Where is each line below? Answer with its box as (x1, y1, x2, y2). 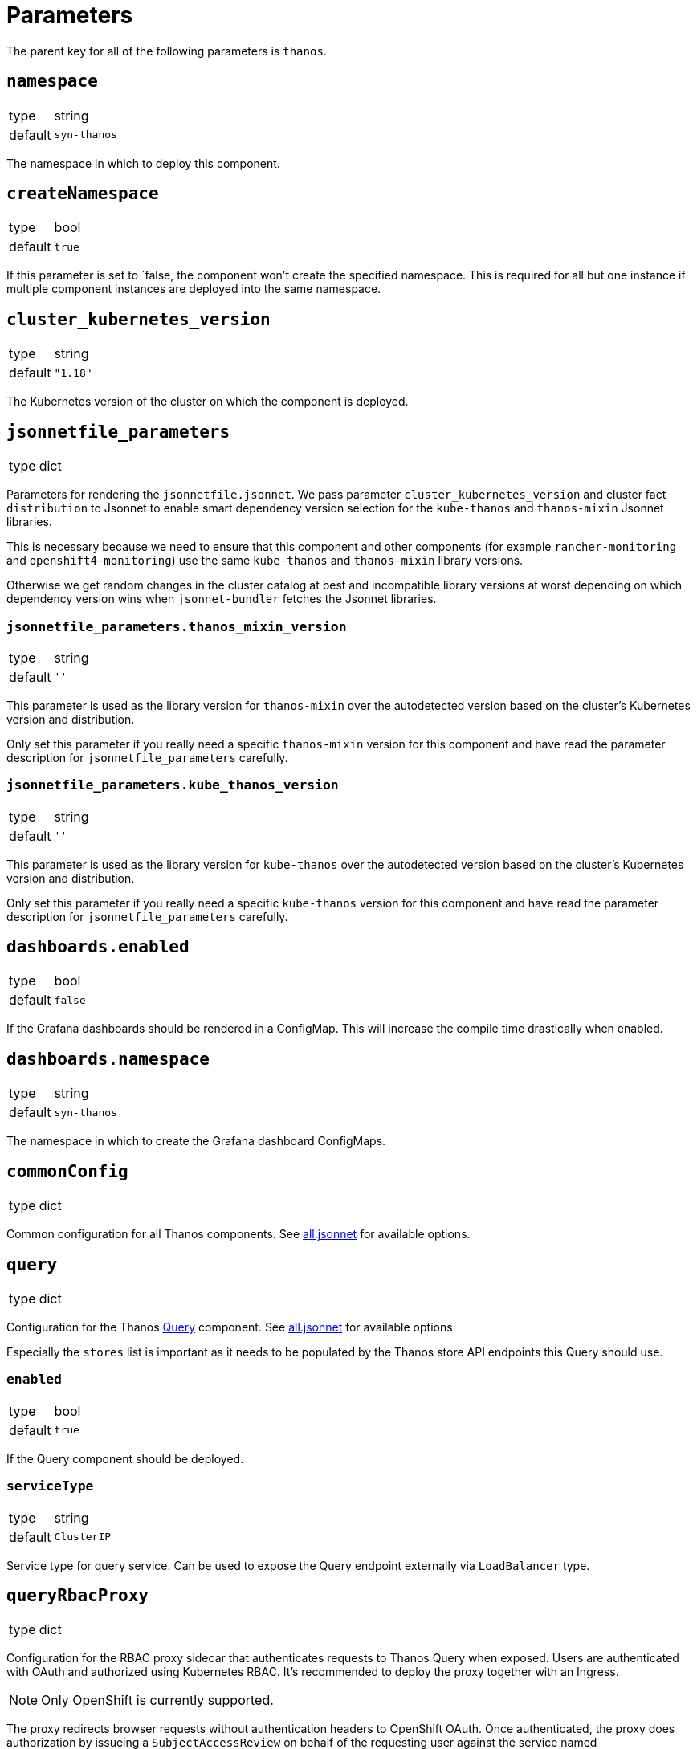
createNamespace (6, 184, 159, 204)
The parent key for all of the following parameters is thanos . (6, 43, 327, 58)
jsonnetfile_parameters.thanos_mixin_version (6, 618, 347, 634)
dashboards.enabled (6, 937, 190, 957)
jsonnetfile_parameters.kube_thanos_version (6, 777, 339, 793)
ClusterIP (54, 1531, 112, 1543)
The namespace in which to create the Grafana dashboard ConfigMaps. (6, 1134, 386, 1148)
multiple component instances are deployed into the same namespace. (6, 282, 381, 296)
